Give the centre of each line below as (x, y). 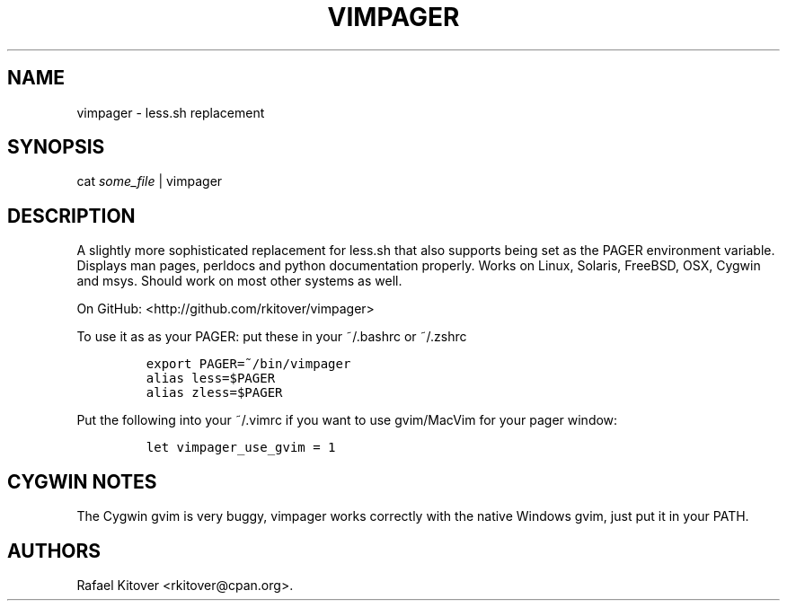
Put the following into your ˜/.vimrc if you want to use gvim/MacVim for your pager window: (347, 420)
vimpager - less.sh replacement (171, 112)
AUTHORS (54, 551)
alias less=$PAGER (211, 379)
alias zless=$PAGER (214, 393)
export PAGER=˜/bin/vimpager (248, 364)
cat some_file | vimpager (150, 181)
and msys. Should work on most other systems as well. (239, 281)
